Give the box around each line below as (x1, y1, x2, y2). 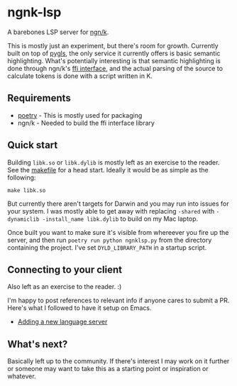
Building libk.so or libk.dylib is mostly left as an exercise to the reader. (7, 158, 220, 167)
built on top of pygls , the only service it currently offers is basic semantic (7, 49, 221, 57)
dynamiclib (7, 216, 40, 223)
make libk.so (7, 187, 46, 194)
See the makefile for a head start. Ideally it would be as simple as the (7, 165, 209, 174)
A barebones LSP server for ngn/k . (7, 28, 109, 36)
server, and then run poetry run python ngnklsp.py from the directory (7, 236, 212, 244)
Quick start (7, 139, 58, 151)
